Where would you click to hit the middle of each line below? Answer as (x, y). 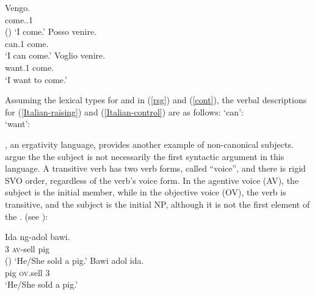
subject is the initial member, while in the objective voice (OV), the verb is (146, 192)
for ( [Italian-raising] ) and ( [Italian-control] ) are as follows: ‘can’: (124, 111)
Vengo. (18, 7)
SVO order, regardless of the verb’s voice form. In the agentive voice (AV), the (152, 180)
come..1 (19, 19)
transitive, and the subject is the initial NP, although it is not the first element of (157, 204)
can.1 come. (27, 43)
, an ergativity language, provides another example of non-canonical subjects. (149, 144)
